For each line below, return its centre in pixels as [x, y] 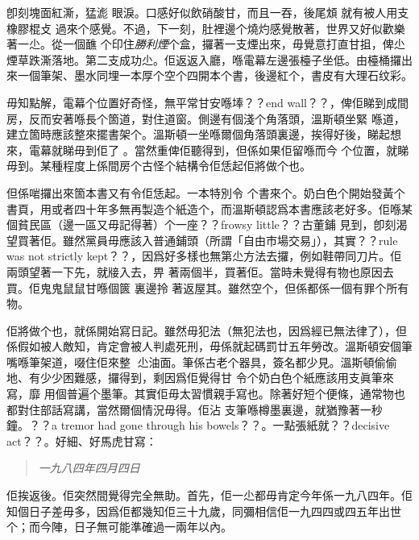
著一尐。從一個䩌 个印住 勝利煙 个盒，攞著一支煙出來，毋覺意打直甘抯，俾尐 [206, 44]
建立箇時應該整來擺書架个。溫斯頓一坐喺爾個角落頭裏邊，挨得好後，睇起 [198, 134]
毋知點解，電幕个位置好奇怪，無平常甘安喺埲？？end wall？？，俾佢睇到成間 [207, 102]
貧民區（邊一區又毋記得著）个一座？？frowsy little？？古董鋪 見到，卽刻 [207, 224]
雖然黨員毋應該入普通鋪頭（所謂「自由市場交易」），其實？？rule [230, 240]
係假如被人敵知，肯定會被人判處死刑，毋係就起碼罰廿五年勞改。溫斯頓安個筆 [209, 346]
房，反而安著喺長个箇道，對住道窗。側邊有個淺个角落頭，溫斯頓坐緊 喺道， [206, 118]
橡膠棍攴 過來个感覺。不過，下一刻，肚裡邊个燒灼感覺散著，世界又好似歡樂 [206, 28]
